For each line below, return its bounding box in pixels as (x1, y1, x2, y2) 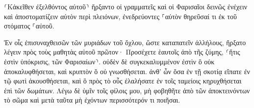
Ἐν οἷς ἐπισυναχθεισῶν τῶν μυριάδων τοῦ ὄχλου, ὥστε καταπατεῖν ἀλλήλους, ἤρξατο (4, 37, 246, 47)
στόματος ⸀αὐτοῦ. (4, 21, 54, 31)
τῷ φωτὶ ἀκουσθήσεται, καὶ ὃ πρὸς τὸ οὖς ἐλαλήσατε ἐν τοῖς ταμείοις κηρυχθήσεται (4, 76, 242, 86)
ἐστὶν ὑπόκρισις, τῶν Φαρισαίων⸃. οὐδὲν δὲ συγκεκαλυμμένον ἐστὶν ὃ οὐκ (4, 56, 215, 66)
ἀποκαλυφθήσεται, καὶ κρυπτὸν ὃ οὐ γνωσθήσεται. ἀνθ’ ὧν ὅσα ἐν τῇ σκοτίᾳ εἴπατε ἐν (4, 66, 250, 76)
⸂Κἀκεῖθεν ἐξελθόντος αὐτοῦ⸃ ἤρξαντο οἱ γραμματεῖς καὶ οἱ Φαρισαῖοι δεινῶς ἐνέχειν (4, 1, 248, 11)
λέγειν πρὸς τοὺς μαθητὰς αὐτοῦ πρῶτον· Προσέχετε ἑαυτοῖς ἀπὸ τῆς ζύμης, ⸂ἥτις (4, 47, 240, 57)
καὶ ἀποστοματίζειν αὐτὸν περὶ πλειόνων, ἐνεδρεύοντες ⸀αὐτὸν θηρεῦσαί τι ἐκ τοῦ (4, 11, 237, 21)
